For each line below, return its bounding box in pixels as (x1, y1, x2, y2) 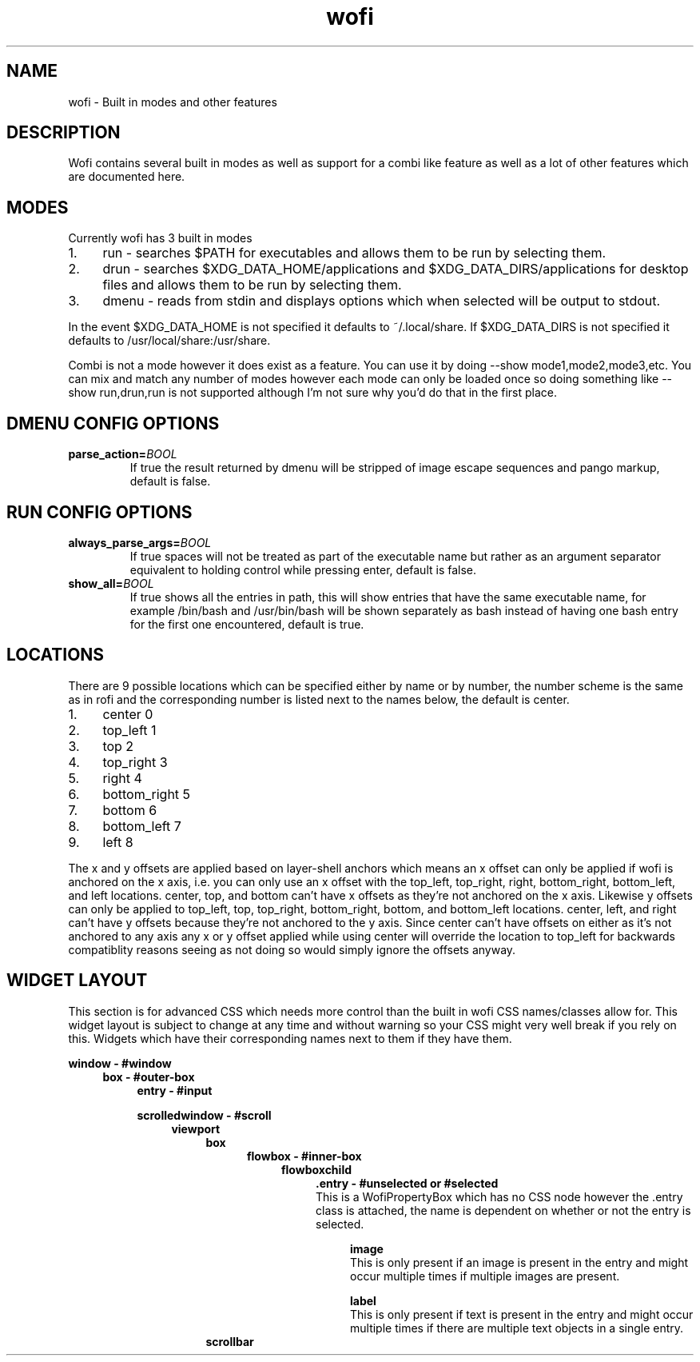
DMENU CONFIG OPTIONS (6, 413, 220, 433)
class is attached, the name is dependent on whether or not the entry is (316, 1203, 691, 1217)
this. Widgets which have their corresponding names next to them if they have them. (68, 1031, 512, 1045)
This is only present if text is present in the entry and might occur (350, 1307, 694, 1321)
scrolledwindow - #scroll (137, 1108, 272, 1122)
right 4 (102, 769, 142, 786)
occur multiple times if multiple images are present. (350, 1268, 620, 1283)
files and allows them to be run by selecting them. (102, 277, 402, 294)
